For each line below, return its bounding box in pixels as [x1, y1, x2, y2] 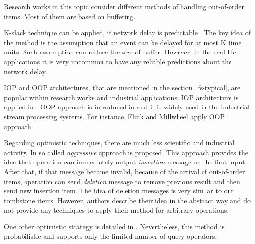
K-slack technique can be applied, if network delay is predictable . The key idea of [4, 27, 251, 38]
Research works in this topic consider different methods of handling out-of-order [4, 1, 245, 11]
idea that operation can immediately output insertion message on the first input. [4, 157, 247, 167]
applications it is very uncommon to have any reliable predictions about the [4, 56, 232, 66]
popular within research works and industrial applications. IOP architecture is [4, 92, 239, 102]
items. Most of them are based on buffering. [4, 11, 136, 21]
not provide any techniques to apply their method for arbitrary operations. [4, 205, 229, 215]
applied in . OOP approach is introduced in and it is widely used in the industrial [4, 102, 250, 112]
